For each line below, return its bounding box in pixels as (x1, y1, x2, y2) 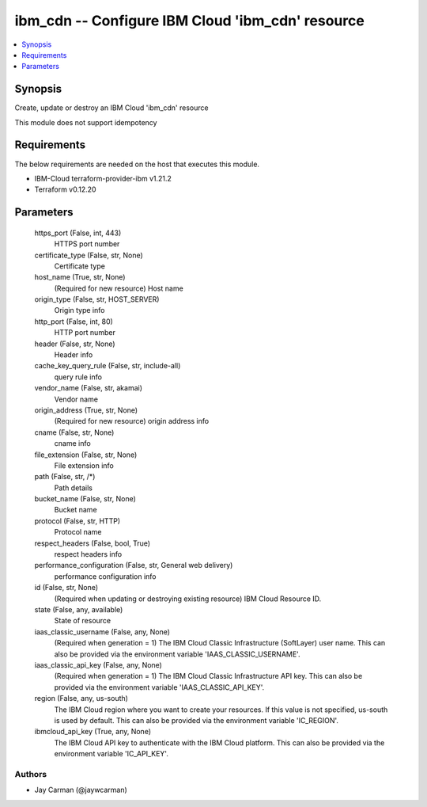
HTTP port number (54, 328, 116, 337)
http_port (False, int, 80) (34, 317, 114, 326)
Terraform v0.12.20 (34, 185, 96, 194)
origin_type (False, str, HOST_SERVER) (34, 295, 160, 304)
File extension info (54, 460, 114, 470)
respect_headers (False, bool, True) (34, 539, 150, 548)
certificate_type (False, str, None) (34, 250, 144, 260)
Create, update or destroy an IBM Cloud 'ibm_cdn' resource (14, 103, 209, 112)
